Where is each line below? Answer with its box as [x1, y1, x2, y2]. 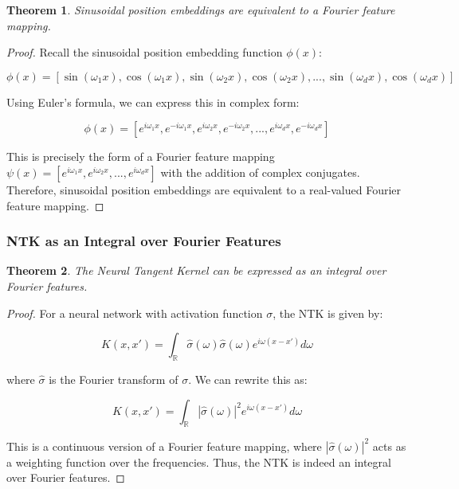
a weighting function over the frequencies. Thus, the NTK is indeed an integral [6, 453, 391, 470]
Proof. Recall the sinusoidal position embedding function [6, 44, 283, 61]
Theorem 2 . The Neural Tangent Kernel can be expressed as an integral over [6, 262, 386, 279]
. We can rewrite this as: [188, 370, 308, 387]
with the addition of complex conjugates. [160, 163, 360, 180]
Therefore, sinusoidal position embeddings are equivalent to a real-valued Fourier [6, 181, 402, 198]
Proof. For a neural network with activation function [6, 304, 263, 321]
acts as [372, 437, 406, 454]
